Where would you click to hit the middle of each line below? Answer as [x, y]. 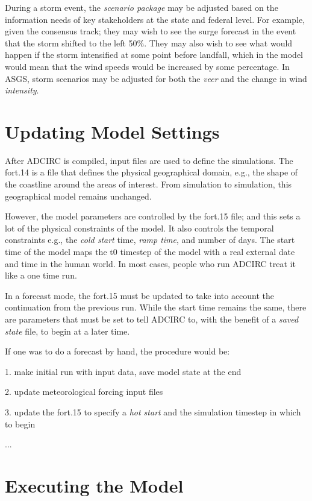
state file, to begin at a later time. [67, 331]
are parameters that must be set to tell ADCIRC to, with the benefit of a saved [152, 319]
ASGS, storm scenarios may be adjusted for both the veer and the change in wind [156, 78]
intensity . [22, 90]
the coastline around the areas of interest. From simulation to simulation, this [148, 184]
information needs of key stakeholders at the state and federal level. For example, [155, 19]
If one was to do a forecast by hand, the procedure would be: [117, 351]
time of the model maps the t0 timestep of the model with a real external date [150, 252]
